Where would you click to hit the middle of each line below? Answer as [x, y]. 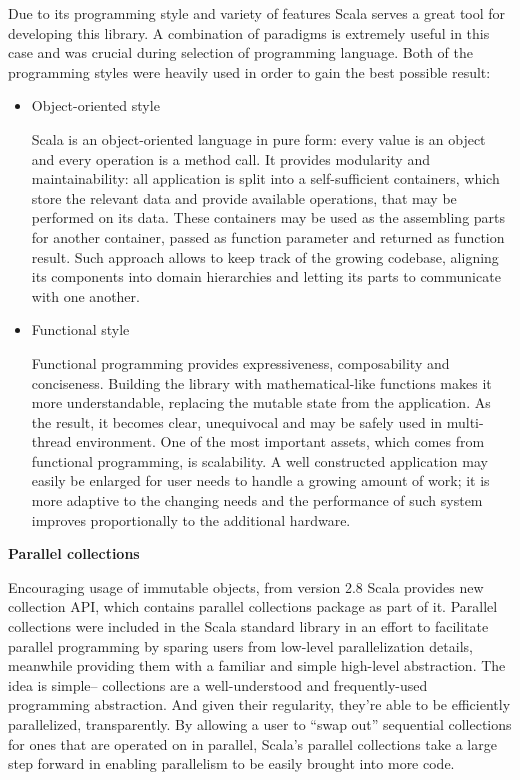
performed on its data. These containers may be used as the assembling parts [268, 217]
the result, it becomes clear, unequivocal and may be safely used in [237, 421]
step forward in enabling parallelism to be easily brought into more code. [231, 763]
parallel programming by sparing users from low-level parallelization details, [240, 645]
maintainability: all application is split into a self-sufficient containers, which [265, 178]
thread [51, 441]
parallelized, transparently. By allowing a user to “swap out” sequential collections [260, 724]
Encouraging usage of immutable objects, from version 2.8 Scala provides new [246, 586]
